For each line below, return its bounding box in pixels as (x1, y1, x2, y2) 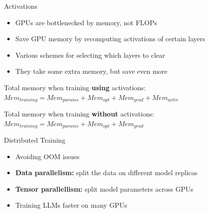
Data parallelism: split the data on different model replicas (15, 167, 198, 178)
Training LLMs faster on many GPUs (15, 200, 127, 210)
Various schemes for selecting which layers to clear (15, 49, 165, 60)
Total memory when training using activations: (4, 82, 146, 92)
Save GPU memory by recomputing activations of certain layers (15, 33, 206, 44)
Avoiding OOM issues (15, 151, 80, 161)
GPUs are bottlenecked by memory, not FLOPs (15, 17, 157, 27)
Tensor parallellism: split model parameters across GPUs (15, 183, 193, 194)
